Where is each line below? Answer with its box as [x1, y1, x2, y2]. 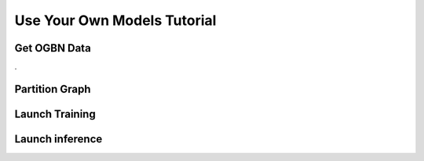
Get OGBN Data [14, 41, 92, 55]
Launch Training [14, 107, 96, 120]
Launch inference [14, 132, 103, 145]
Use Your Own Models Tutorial [14, 12, 217, 29]
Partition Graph [14, 82, 91, 95]
